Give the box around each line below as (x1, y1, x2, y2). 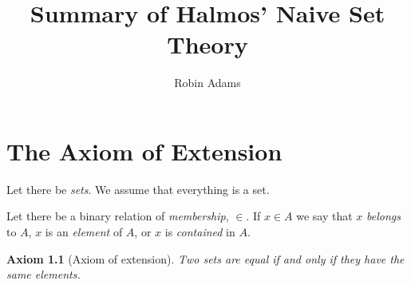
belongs (366, 208, 401, 224)
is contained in (164, 224, 235, 240)
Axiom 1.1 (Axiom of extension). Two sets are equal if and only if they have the (6, 250, 405, 267)
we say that (296, 208, 353, 224)
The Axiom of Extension (6, 134, 283, 167)
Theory (167, 28, 248, 61)
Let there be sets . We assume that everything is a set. (6, 180, 270, 197)
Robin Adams (174, 74, 241, 91)
